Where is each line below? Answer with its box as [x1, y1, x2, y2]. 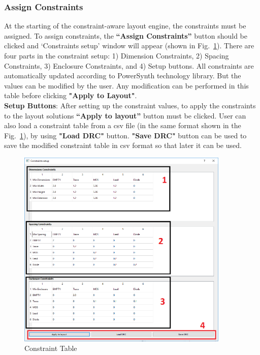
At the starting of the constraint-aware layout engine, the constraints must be [4, 20, 246, 31]
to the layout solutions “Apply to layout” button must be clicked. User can [4, 110, 246, 121]
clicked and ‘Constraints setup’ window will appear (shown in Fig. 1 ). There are [4, 40, 254, 51]
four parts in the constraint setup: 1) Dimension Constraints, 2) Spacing [4, 50, 229, 61]
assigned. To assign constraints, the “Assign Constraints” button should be [4, 30, 247, 41]
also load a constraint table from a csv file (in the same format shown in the [4, 120, 241, 131]
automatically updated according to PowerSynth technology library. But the [4, 70, 241, 81]
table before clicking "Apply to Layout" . [4, 90, 137, 101]
